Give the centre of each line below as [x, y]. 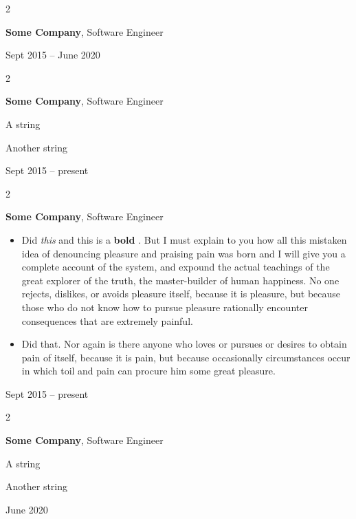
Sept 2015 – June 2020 [53, 55]
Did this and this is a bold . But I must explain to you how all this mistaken [184, 239]
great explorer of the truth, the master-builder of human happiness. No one [180, 280]
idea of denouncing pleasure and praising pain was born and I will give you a [183, 253]
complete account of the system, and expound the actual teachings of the [176, 267]
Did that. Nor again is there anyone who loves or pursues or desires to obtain [184, 344]
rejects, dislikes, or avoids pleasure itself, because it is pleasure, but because [181, 294]
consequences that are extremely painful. [107, 320]
